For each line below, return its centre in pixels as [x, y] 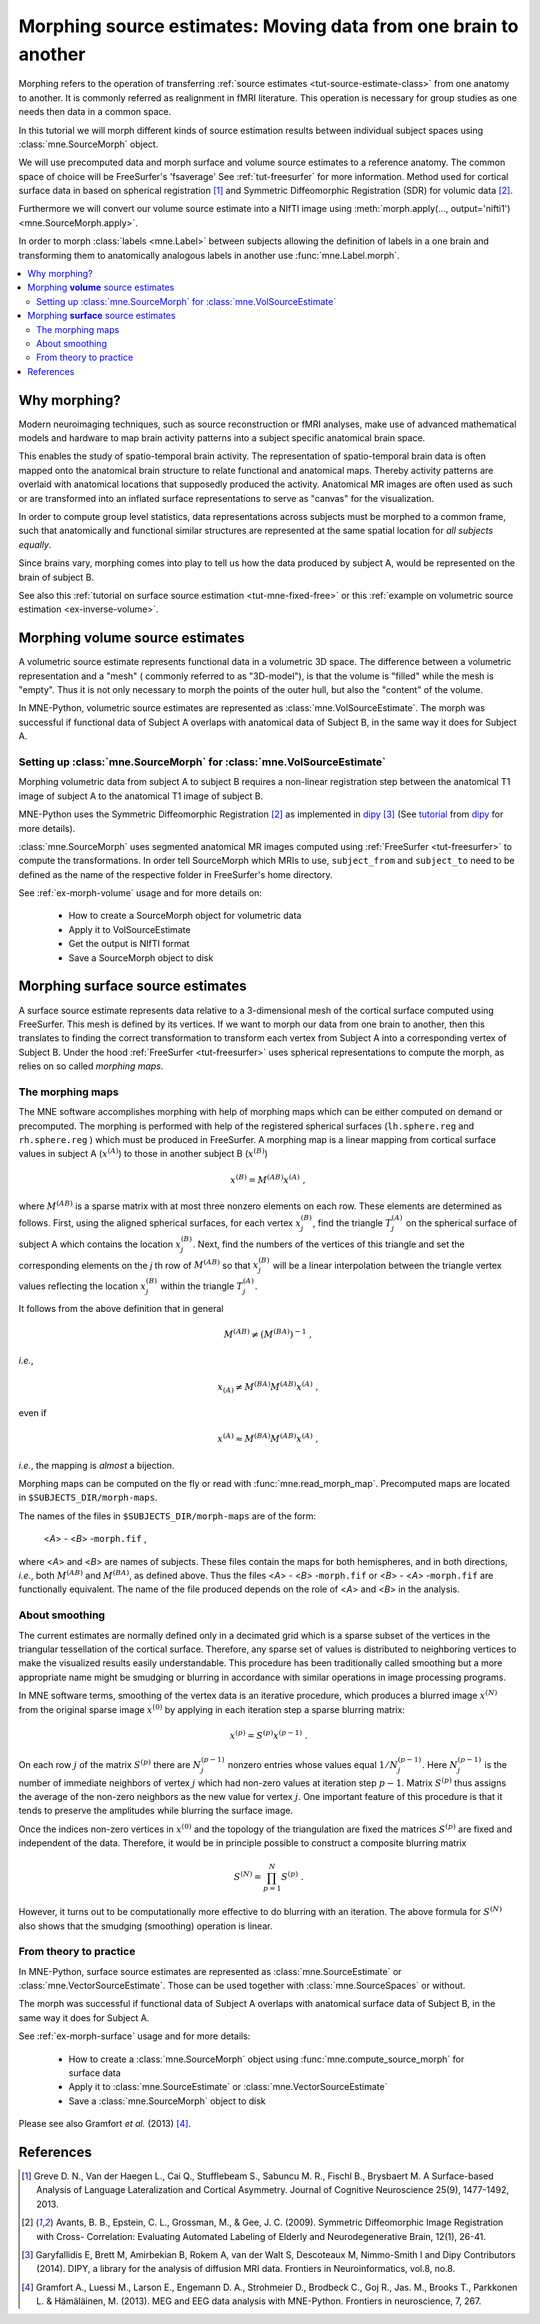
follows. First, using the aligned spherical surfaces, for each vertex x [160, 1223]
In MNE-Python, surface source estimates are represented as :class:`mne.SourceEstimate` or [210, 1971]
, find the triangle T [352, 1223]
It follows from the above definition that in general [121, 1308]
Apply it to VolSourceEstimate [129, 929]
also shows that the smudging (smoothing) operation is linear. [145, 1926]
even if [32, 1413]
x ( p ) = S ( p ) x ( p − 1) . [269, 1734]
